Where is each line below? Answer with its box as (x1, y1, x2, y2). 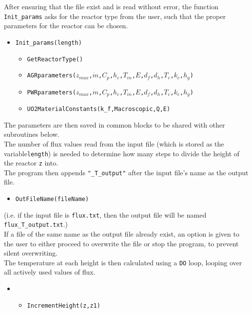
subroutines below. (4, 129, 59, 139)
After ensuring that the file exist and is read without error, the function (4, 1, 218, 11)
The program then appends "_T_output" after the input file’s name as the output (4, 167, 249, 177)
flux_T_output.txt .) (4, 219, 68, 229)
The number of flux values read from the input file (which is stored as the (4, 138, 224, 148)
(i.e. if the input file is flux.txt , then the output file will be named (4, 209, 207, 220)
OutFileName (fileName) (15, 196, 89, 203)
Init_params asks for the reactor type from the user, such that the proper (4, 11, 226, 21)
